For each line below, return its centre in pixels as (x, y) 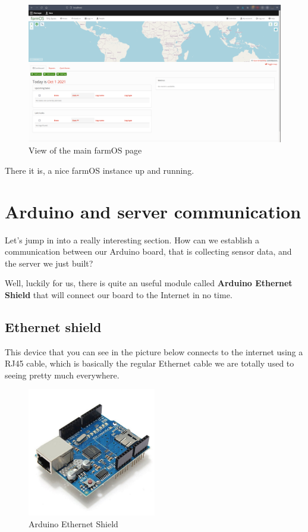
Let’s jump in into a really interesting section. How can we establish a (132, 240)
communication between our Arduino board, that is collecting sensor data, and (148, 251)
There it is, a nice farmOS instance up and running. (100, 170)
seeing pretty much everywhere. (62, 375)
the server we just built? (49, 263)
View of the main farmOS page (85, 150)
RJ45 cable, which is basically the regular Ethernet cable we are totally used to (150, 363)
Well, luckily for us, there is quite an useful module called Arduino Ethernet (149, 283)
